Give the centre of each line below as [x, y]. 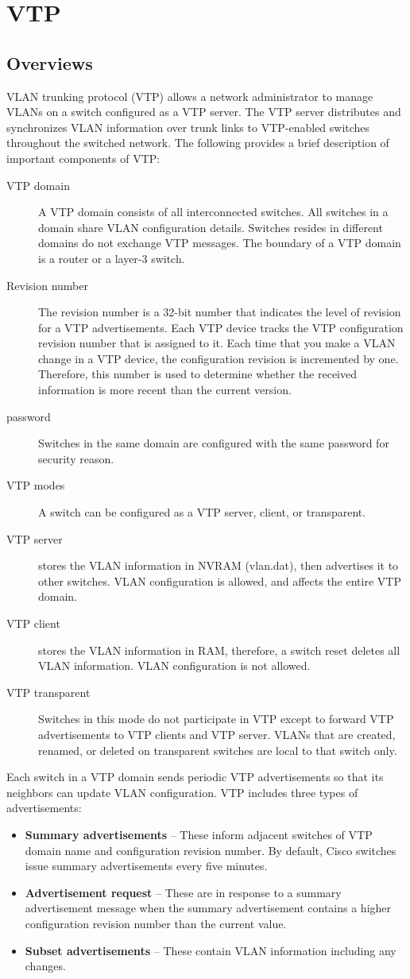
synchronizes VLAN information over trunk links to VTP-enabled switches [188, 127]
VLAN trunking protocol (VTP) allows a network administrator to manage [190, 96]
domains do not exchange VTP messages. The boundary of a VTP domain [220, 243]
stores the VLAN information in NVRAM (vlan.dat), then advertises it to [219, 565]
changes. [45, 966]
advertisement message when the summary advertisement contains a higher [208, 908]
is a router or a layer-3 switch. [112, 258]
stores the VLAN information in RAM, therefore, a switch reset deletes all [219, 650]
